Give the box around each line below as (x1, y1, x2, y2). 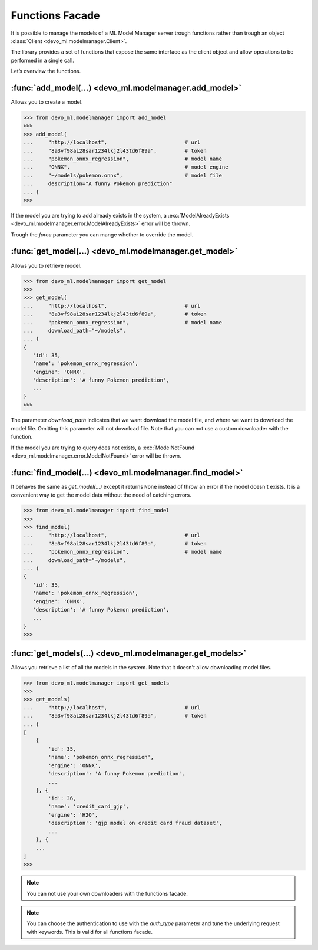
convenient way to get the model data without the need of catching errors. (11, 491, 191, 498)
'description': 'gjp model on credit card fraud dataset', (48, 820, 223, 827)
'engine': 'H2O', (48, 811, 98, 818)
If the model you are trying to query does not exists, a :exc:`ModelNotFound (11, 444, 195, 451)
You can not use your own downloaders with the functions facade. (26, 890, 188, 897)
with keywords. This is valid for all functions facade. (26, 928, 153, 935)
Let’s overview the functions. (11, 68, 81, 75)
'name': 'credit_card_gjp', (48, 803, 130, 810)
